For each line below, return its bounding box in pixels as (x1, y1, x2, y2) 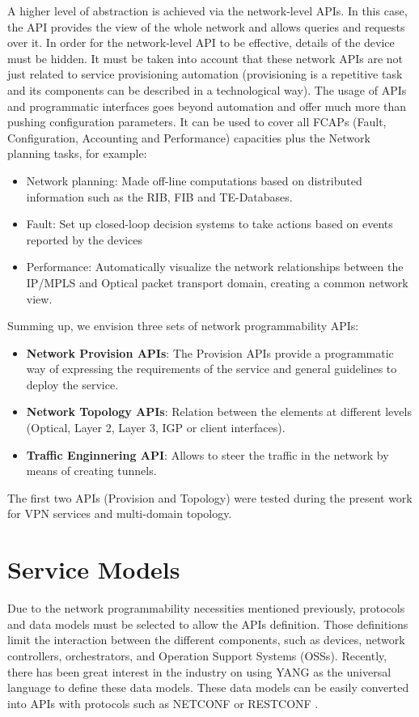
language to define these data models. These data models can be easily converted (7, 679, 409, 696)
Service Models (7, 553, 180, 586)
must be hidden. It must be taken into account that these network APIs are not (7, 49, 403, 66)
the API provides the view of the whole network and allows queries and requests (7, 18, 405, 35)
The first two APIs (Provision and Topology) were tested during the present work (7, 489, 413, 506)
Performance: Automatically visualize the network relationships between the (26, 258, 404, 275)
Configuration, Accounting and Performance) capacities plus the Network (7, 129, 370, 146)
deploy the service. (26, 375, 119, 392)
